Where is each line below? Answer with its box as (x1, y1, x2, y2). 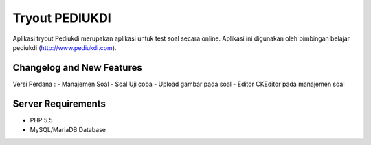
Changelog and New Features (12, 62, 142, 74)
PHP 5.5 (30, 115, 53, 124)
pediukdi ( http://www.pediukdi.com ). (12, 43, 117, 52)
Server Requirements (12, 98, 106, 109)
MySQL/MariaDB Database (30, 126, 106, 134)
